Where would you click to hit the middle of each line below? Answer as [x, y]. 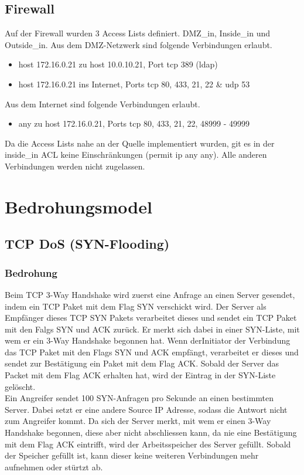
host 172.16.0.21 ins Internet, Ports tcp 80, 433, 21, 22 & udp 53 [134, 84]
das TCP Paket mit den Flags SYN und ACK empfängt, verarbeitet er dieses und [152, 352]
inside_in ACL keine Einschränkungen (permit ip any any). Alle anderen [136, 155]
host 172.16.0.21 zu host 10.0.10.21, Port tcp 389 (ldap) [118, 64]
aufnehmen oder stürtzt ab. [54, 466]
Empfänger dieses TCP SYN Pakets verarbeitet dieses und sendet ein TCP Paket [151, 318]
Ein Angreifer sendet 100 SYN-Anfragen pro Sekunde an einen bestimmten [139, 398]
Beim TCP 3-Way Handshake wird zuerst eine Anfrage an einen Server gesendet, [150, 294]
